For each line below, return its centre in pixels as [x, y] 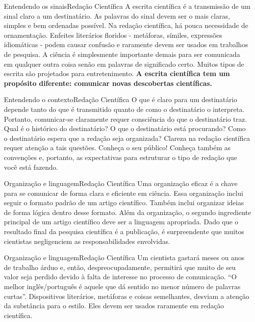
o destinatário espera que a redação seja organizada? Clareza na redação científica [127, 138]
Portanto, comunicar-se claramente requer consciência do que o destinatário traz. [126, 119]
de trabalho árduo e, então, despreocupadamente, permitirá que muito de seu [120, 267]
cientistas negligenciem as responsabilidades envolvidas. [87, 241]
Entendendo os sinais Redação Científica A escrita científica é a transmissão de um [127, 6]
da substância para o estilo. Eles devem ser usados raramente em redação [114, 306]
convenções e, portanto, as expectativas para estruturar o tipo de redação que [121, 157]
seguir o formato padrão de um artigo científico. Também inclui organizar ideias [124, 202]
